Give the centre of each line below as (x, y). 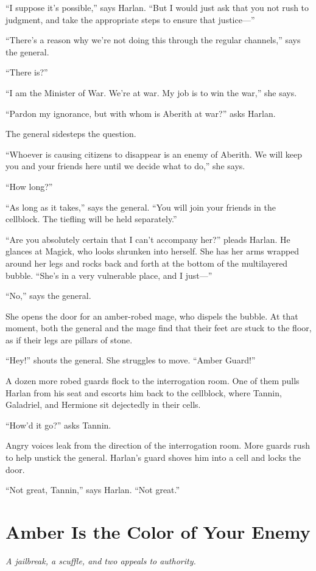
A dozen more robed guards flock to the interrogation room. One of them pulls (153, 381)
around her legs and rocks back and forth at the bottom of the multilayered (147, 263)
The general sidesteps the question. (71, 134)
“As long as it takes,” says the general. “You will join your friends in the (141, 207)
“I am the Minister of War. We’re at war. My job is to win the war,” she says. (151, 92)
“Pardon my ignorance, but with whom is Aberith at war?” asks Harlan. (141, 113)
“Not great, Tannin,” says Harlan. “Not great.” (93, 490)
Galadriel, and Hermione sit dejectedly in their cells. (103, 405)
